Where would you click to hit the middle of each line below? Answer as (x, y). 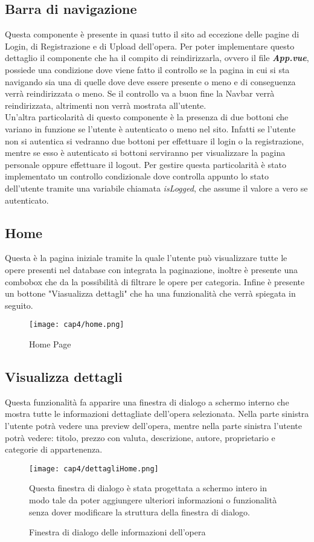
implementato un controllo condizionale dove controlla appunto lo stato (137, 176)
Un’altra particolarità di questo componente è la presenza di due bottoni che (147, 117)
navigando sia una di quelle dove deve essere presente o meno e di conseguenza (150, 81)
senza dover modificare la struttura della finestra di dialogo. (140, 511)
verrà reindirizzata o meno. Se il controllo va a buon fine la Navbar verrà (140, 93)
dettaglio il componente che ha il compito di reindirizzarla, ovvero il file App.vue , (157, 58)
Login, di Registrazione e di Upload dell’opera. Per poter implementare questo (150, 46)
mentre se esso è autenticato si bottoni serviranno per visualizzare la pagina (145, 153)
